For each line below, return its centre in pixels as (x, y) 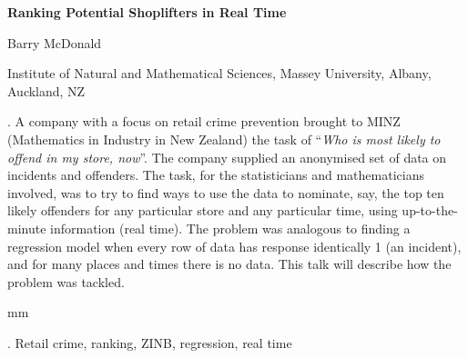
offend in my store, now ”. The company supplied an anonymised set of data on (227, 157)
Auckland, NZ (46, 90)
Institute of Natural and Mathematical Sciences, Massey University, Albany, (219, 73)
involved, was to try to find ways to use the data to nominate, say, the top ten (226, 192)
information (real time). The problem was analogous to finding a (230, 228)
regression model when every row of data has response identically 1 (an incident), (234, 246)
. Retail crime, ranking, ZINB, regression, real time (150, 342)
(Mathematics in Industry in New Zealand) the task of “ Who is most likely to (224, 139)
